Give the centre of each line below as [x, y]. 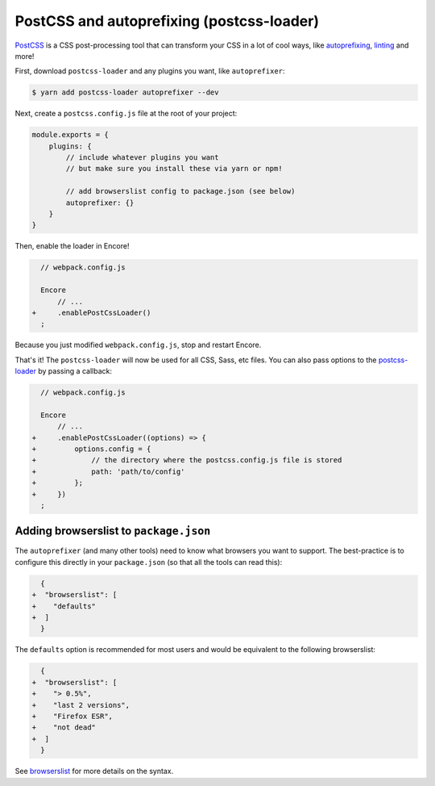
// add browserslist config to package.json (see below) [180, 191]
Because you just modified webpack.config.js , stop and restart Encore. [138, 345]
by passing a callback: [75, 371]
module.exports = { [70, 135]
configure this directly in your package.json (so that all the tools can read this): [149, 562]
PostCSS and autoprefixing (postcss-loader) [167, 21]
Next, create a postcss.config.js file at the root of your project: [126, 114]
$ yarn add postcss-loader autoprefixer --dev [125, 92]
